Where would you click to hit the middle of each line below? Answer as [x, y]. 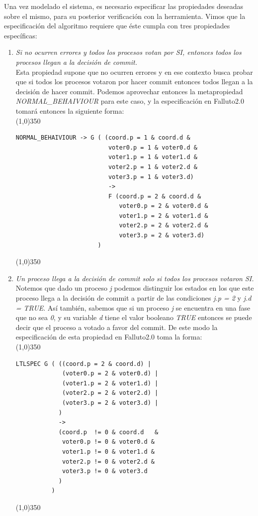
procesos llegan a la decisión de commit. [77, 62]
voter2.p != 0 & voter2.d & [108, 461]
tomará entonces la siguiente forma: [70, 110]
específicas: [21, 35]
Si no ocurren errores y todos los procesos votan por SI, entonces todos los [129, 52]
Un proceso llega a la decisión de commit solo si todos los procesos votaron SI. [135, 278]
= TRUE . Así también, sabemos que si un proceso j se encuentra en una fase [133, 307]
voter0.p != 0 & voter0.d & [108, 442]
